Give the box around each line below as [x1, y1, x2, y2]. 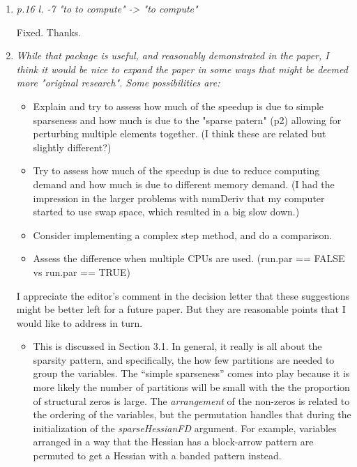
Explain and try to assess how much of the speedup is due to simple [33, 98, 324, 113]
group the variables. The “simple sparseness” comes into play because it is [33, 366, 350, 381]
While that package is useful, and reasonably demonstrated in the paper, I [16, 48, 329, 63]
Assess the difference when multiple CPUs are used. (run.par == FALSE [33, 251, 345, 266]
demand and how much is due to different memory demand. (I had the [33, 176, 335, 191]
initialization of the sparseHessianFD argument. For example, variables [33, 420, 337, 435]
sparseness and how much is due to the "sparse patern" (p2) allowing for [33, 112, 342, 127]
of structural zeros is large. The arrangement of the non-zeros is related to [33, 393, 350, 408]
